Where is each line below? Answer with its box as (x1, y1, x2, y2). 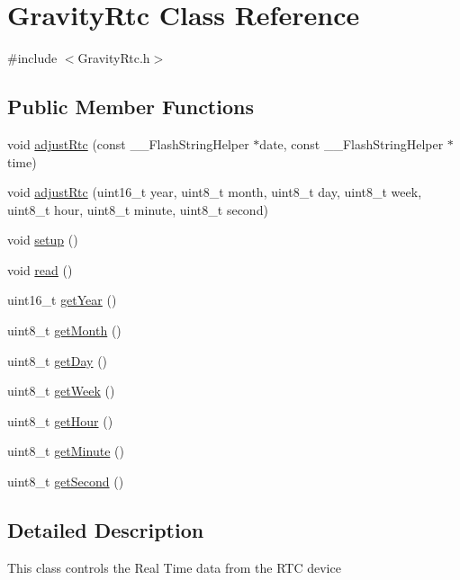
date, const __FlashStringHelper (259, 134, 444, 153)
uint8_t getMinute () (7, 442, 124, 460)
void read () (7, 260, 73, 279)
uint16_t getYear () (7, 290, 117, 309)
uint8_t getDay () (7, 351, 108, 370)
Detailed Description (7, 516, 204, 544)
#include (7, 49, 58, 67)
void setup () (7, 230, 78, 249)
